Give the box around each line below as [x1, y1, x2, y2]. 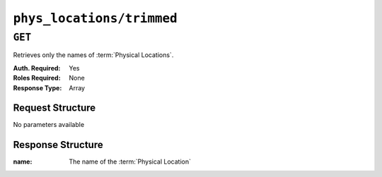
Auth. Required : [13, 63, 61, 72]
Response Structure [13, 139, 103, 151]
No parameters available [13, 121, 85, 129]
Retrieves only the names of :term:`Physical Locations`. [13, 51, 174, 59]
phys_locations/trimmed [13, 11, 178, 26]
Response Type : [13, 83, 62, 92]
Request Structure [13, 102, 96, 114]
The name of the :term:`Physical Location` [69, 157, 191, 166]
